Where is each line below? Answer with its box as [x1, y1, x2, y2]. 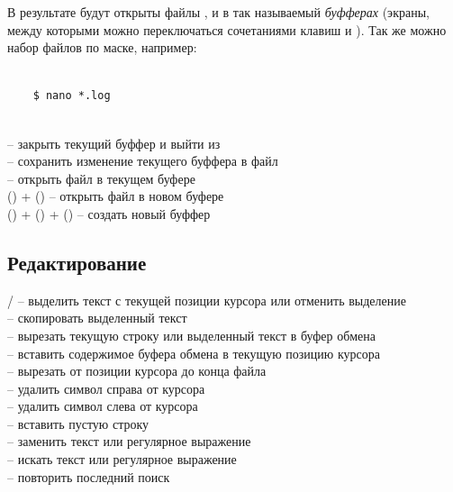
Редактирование [7, 248, 147, 276]
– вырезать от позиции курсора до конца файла [7, 361, 267, 380]
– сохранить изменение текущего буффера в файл [7, 151, 278, 170]
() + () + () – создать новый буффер [7, 204, 211, 223]
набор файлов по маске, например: [7, 38, 197, 57]
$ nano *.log [32, 89, 111, 103]
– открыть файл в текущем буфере [7, 169, 195, 187]
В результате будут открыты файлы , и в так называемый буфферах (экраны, [7, 3, 430, 21]
